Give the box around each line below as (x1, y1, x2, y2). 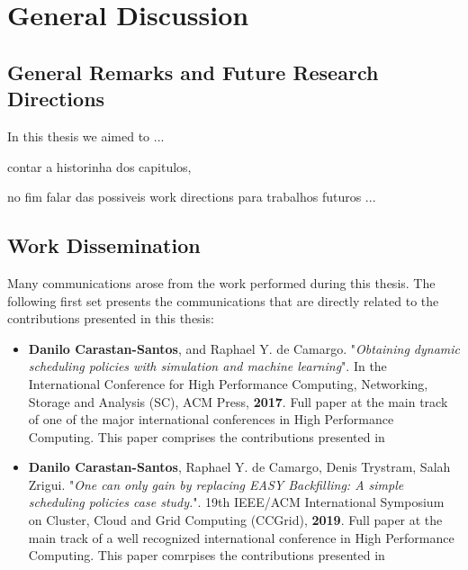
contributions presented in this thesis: (7, 309, 214, 328)
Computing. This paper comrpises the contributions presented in (28, 546, 385, 565)
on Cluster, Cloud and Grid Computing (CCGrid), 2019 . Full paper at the (28, 511, 443, 529)
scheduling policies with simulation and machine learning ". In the (28, 357, 387, 375)
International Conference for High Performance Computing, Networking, (28, 374, 428, 393)
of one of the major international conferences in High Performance (28, 410, 394, 429)
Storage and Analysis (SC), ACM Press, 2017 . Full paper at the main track (28, 392, 448, 411)
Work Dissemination (7, 231, 201, 259)
